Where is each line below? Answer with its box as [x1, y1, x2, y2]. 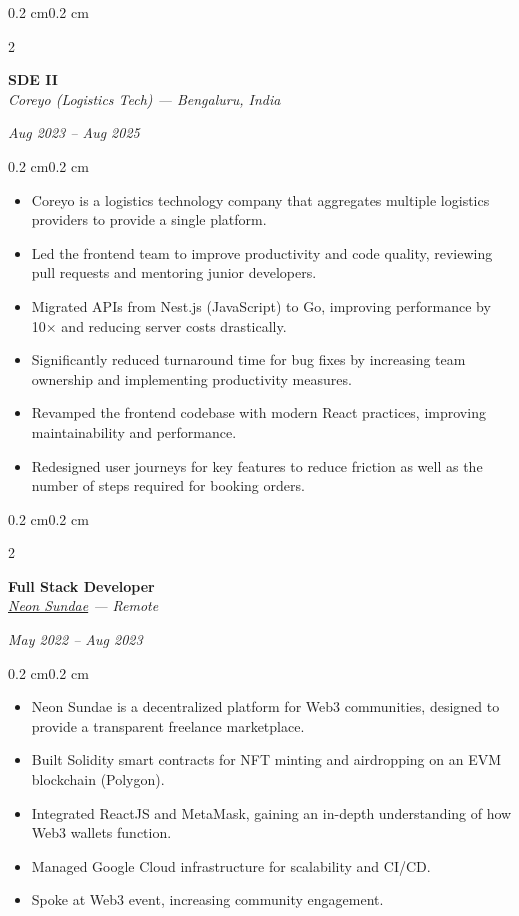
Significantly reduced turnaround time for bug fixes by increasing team [31, 349, 466, 370]
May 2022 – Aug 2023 [8, 629, 143, 650]
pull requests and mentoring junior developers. [31, 262, 317, 283]
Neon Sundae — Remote [8, 595, 159, 616]
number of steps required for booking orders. [31, 475, 305, 496]
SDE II [8, 69, 58, 90]
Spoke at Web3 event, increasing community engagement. [31, 889, 384, 910]
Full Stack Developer [8, 575, 155, 596]
